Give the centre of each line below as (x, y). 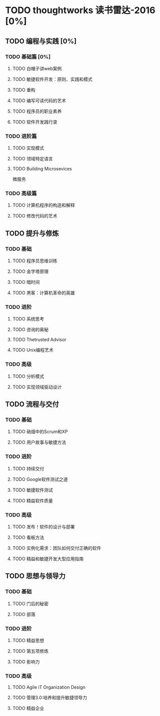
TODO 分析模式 (28, 376)
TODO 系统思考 (28, 319)
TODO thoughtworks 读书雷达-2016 (80, 10)
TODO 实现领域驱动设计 (37, 387)
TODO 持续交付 (28, 468)
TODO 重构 (24, 90)
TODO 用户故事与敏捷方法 (39, 442)
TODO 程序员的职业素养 (37, 111)
